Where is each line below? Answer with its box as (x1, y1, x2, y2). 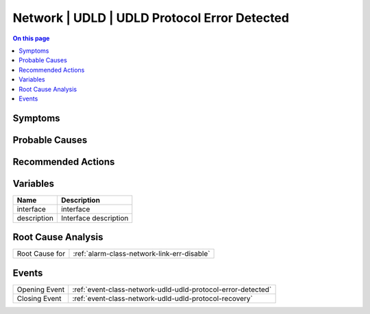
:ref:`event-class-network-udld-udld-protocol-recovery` (72, 293, 254, 303)
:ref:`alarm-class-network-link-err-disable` (73, 249, 210, 259)
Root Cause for (16, 249, 66, 259)
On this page (12, 34, 50, 42)
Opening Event (16, 285, 65, 294)
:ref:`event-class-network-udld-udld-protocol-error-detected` (72, 285, 272, 294)
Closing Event (16, 293, 62, 303)
